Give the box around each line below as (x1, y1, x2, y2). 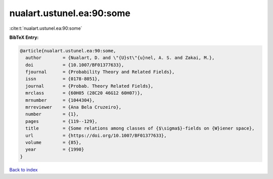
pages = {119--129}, (25, 118, 98, 124)
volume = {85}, (25, 140, 82, 145)
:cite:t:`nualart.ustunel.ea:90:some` (9, 25, 82, 31)
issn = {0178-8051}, (25, 76, 101, 82)
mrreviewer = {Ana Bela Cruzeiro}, (25, 104, 121, 110)
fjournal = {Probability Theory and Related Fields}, (25, 69, 175, 75)
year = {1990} (25, 147, 84, 152)
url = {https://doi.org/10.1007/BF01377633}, (25, 133, 167, 138)
